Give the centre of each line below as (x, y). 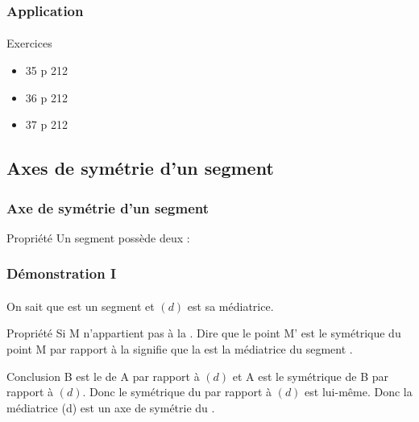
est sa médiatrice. (230, 306)
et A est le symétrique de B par (310, 376)
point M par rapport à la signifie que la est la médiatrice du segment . (180, 349)
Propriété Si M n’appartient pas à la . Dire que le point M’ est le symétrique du (204, 333)
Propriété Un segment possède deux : (98, 237)
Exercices (29, 43)
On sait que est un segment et (81, 306)
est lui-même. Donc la (359, 392)
